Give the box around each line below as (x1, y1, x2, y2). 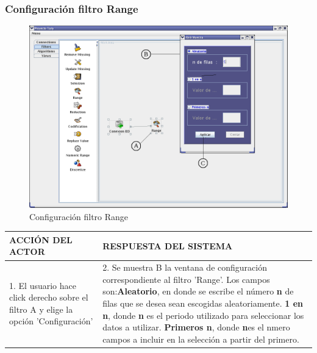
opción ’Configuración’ (9, 315, 93, 327)
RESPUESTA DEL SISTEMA (102, 239, 233, 252)
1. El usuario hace (9, 279, 76, 291)
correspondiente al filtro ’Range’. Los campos (102, 273, 270, 285)
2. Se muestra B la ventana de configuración (102, 261, 267, 274)
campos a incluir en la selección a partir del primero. (102, 332, 299, 345)
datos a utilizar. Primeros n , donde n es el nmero (102, 321, 290, 333)
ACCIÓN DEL (9, 233, 73, 246)
